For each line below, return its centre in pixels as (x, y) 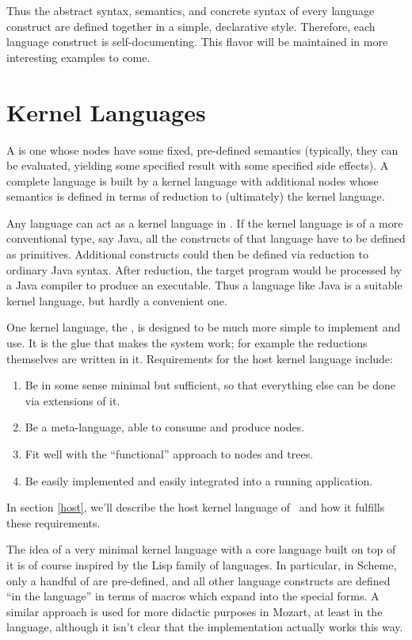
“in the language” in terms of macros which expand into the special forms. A (193, 596)
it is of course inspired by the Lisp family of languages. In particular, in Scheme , (202, 564)
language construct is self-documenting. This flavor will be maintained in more (197, 42)
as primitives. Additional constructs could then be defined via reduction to (188, 254)
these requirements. (53, 522)
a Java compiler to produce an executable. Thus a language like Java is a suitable (204, 285)
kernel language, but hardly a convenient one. (117, 300)
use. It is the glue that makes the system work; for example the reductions (187, 343)
